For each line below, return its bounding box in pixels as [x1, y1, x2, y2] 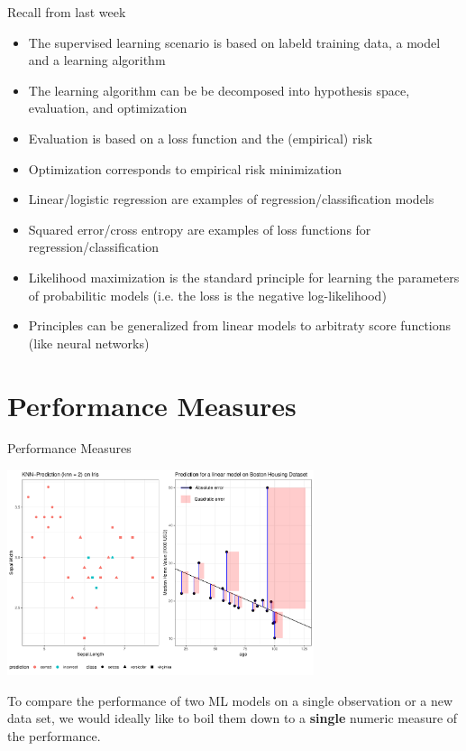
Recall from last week [7, 3, 126, 21]
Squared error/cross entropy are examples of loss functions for [28, 219, 371, 238]
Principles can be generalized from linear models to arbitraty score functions [28, 316, 452, 335]
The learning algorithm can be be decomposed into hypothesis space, [28, 80, 410, 99]
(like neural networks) [28, 333, 150, 352]
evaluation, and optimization [28, 98, 187, 117]
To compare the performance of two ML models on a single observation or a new [7, 691, 453, 709]
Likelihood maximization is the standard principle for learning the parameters [28, 267, 460, 286]
